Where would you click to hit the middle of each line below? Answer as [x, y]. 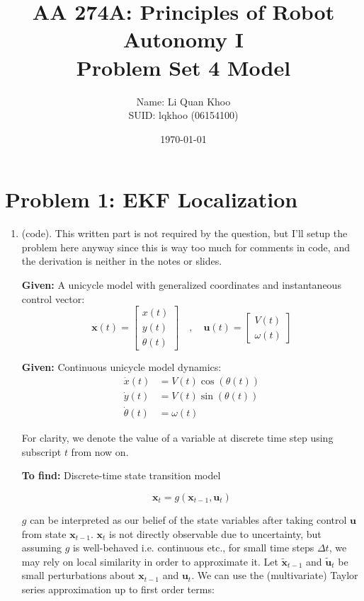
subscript [41, 451]
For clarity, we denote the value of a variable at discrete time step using [177, 438]
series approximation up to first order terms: [118, 589]
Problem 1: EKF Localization [152, 199]
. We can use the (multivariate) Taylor [275, 575]
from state [44, 533]
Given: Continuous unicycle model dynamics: [121, 367]
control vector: [53, 298]
